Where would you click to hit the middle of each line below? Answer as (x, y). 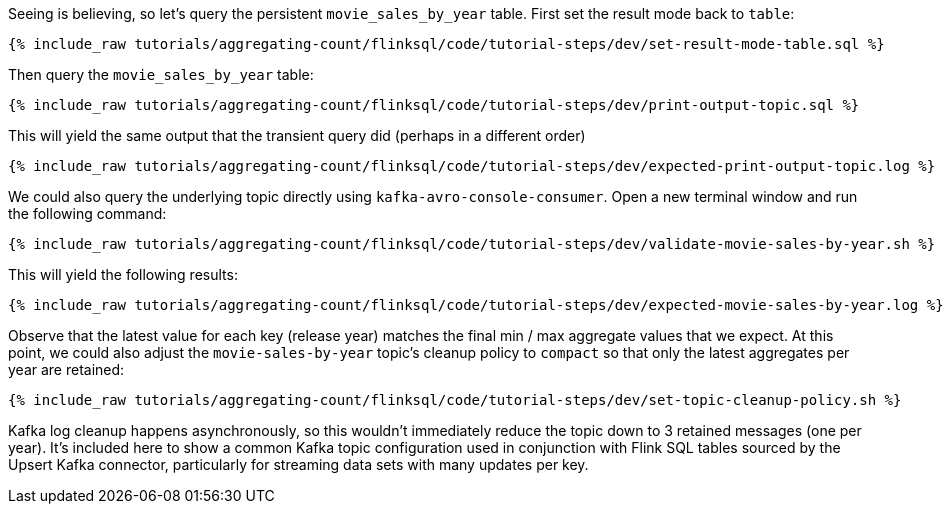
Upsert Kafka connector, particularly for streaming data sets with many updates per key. (298, 464)
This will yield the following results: (123, 274)
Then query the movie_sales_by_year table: (161, 74)
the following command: (87, 213)
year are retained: (66, 369)
